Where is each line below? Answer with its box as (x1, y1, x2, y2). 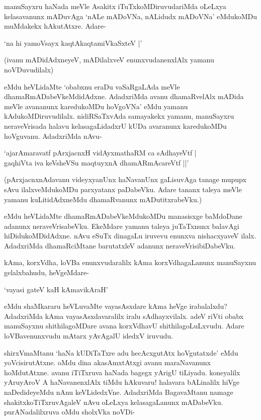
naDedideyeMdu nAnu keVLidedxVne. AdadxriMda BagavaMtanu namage (4, 387, 233, 397)
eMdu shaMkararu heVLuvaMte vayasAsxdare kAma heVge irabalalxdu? (4, 301, 227, 311)
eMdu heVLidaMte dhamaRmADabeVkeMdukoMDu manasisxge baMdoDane (4, 211, 242, 221)
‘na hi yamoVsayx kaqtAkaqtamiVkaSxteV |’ (4, 37, 142, 48)
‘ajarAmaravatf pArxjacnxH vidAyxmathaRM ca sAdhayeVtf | (4, 147, 197, 158)
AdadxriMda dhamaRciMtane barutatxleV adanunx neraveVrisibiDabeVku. (4, 240, 236, 250)
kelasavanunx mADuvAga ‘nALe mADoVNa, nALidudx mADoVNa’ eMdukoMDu (4, 11, 257, 21)
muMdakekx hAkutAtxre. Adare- (4, 21, 106, 31)
